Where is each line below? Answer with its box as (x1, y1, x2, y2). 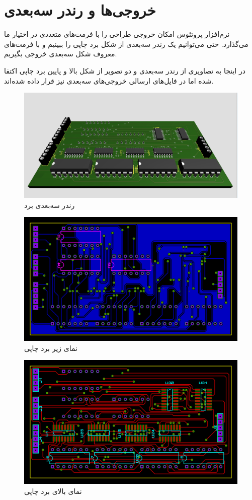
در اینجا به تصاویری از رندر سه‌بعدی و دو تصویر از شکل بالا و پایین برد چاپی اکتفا (4, 65, 245, 76)
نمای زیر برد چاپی (24, 342, 77, 353)
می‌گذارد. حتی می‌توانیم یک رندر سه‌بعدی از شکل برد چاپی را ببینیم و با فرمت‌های (4, 38, 248, 49)
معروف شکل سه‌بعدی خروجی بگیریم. (4, 48, 117, 59)
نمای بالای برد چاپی (24, 485, 82, 496)
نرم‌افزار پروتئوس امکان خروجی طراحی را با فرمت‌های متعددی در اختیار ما (4, 29, 230, 39)
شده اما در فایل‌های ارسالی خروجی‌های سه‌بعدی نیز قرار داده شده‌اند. (4, 75, 214, 86)
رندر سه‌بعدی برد (24, 199, 75, 210)
